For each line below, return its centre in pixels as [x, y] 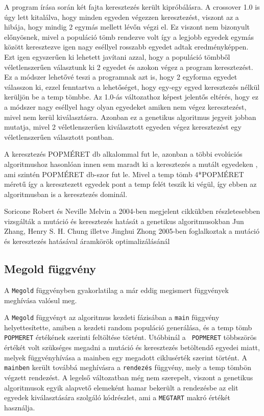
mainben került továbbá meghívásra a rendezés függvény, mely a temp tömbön [128, 367]
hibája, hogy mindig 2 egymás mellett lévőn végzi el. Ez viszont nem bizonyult [127, 27]
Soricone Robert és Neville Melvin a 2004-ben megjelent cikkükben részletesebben [132, 211]
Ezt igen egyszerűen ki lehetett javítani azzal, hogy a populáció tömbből [117, 56]
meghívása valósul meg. [41, 300]
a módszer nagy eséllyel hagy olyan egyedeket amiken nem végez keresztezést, [125, 106]
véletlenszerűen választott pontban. [59, 137]
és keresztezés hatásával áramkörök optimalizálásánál [87, 241]
